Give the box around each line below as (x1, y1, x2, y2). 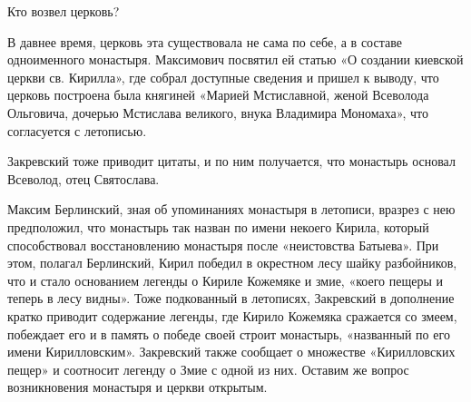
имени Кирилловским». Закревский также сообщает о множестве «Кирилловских (7, 342, 456, 361)
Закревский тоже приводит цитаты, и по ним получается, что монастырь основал (7, 152, 456, 171)
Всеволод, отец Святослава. (7, 169, 160, 188)
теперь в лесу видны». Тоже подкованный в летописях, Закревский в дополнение (7, 289, 455, 308)
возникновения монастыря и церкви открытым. (7, 377, 268, 397)
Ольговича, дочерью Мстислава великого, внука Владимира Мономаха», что (7, 103, 428, 122)
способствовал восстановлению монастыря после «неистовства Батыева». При (7, 235, 439, 254)
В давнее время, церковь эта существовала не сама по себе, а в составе (7, 32, 402, 51)
